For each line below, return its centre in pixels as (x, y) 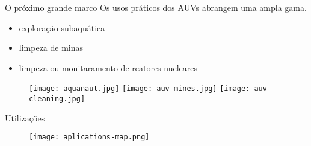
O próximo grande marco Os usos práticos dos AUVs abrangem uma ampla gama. (156, 7)
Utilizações (25, 118)
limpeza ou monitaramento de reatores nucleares (108, 67)
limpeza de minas (51, 48)
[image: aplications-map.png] (89, 137)
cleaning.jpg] (57, 99)
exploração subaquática (62, 27)
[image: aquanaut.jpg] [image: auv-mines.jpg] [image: (140, 89)
